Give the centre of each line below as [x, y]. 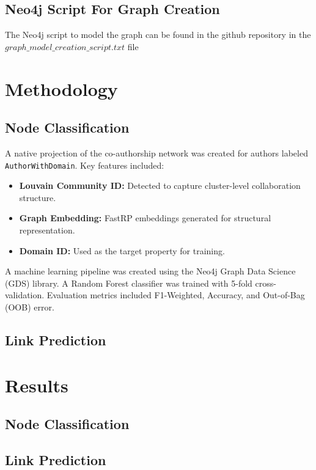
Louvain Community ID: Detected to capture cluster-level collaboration [160, 185]
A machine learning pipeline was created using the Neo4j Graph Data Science [150, 271]
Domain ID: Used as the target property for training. [122, 250]
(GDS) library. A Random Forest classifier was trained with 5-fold [129, 283]
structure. [38, 197]
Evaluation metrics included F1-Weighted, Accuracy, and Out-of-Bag [176, 295]
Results [37, 385]
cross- [266, 283]
